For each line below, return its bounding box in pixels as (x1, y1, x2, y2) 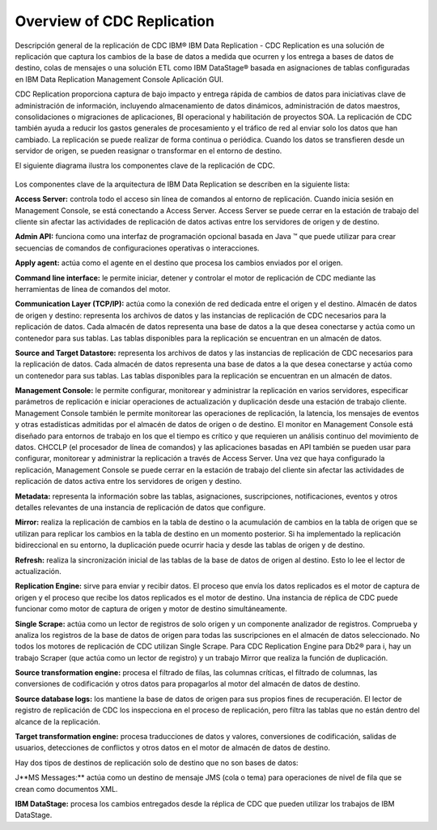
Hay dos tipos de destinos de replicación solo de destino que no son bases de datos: (15, 758, 299, 768)
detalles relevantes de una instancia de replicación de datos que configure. (15, 503, 266, 512)
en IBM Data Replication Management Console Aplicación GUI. (15, 74, 224, 84)
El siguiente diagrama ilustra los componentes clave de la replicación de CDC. (15, 160, 275, 170)
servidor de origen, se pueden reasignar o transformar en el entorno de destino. (15, 146, 282, 156)
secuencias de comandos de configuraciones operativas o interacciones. (15, 243, 260, 253)
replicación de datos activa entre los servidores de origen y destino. (15, 477, 242, 486)
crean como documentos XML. (15, 784, 118, 794)
